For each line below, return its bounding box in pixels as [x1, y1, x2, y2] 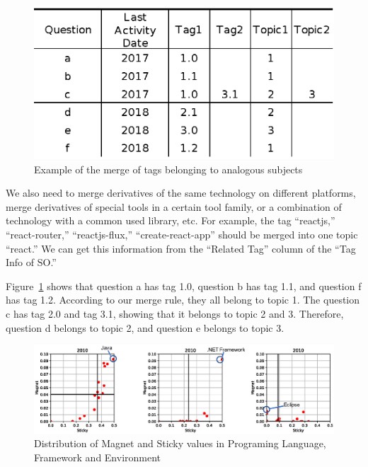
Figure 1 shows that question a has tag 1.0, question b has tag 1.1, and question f [6, 278, 362, 293]
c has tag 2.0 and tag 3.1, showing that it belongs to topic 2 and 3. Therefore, [6, 306, 344, 321]
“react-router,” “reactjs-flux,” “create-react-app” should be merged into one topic [6, 226, 358, 241]
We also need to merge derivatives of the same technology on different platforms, [6, 185, 356, 200]
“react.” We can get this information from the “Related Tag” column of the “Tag [6, 241, 356, 255]
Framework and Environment [34, 449, 161, 464]
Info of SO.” [6, 255, 57, 270]
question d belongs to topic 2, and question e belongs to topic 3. [6, 320, 284, 335]
